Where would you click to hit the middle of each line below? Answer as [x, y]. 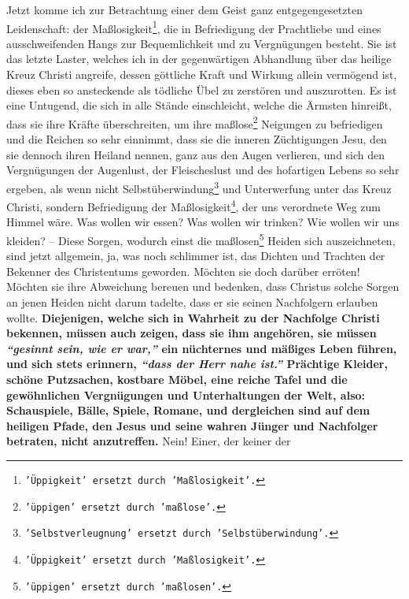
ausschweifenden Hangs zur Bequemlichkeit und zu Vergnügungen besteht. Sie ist [202, 43]
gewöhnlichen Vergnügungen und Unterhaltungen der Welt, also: [186, 394]
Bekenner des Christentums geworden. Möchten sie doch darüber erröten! [183, 271]
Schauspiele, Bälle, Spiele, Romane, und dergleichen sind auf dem [188, 410]
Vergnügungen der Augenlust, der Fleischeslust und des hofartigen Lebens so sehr [203, 170]
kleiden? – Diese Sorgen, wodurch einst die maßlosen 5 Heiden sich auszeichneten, [201, 239]
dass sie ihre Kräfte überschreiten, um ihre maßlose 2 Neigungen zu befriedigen [195, 122]
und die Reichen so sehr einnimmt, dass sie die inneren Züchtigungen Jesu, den [197, 139]
